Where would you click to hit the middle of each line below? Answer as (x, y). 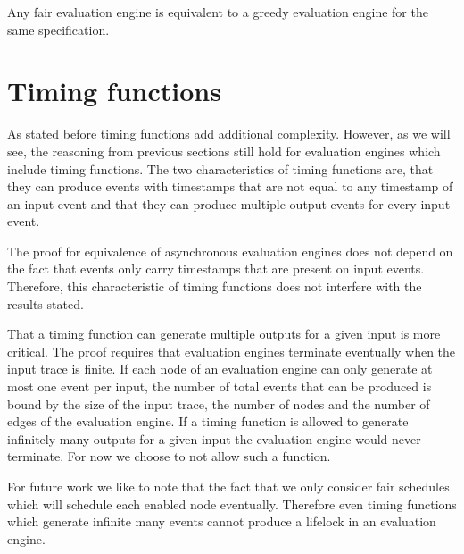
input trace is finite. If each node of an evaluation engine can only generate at (220, 369)
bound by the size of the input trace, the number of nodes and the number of (219, 403)
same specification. (58, 29)
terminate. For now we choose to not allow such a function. (169, 456)
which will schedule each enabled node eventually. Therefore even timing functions (232, 504)
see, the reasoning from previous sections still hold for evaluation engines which (224, 151)
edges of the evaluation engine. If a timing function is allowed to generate (208, 421)
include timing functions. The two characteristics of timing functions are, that (220, 168)
